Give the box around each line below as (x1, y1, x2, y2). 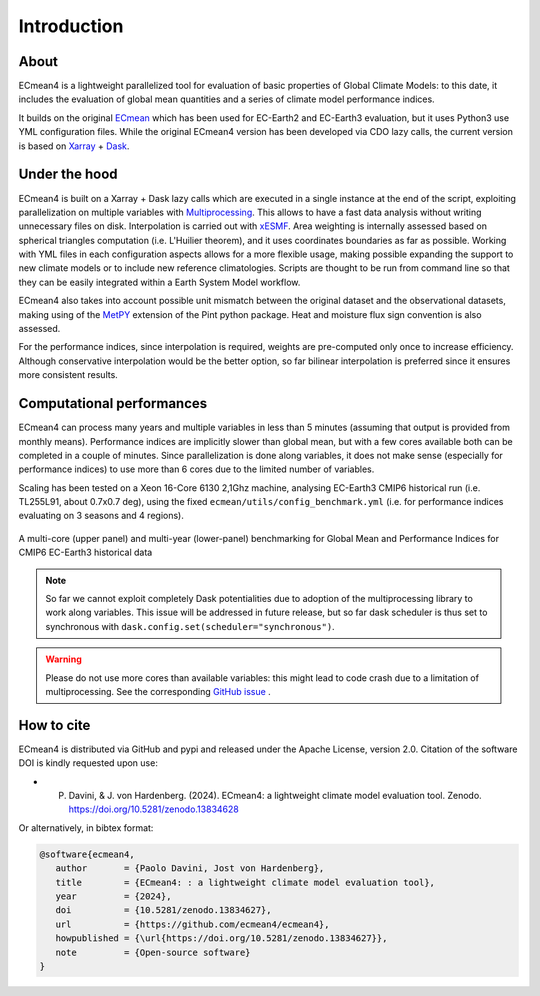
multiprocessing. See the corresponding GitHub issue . (45, 685, 272, 697)
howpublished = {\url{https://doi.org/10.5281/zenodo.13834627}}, (55, 933, 388, 944)
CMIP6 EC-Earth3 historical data (18, 546, 153, 559)
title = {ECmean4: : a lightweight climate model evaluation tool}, (55, 876, 435, 888)
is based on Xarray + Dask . (18, 140, 130, 152)
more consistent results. (18, 369, 119, 381)
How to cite (18, 716, 91, 734)
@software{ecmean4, (39, 848, 135, 860)
